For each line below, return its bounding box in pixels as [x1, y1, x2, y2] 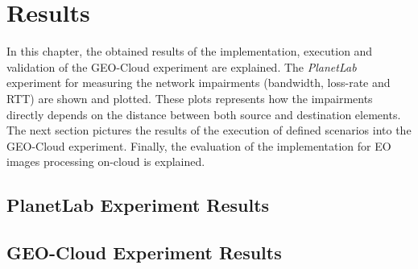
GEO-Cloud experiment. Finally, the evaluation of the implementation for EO [6, 137, 391, 154]
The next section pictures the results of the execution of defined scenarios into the [6, 122, 412, 139]
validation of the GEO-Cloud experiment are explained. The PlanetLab [6, 58, 357, 75]
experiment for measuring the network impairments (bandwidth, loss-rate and [6, 74, 391, 91]
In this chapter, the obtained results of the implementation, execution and [6, 43, 373, 60]
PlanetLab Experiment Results [6, 192, 270, 217]
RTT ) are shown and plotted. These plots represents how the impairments [6, 89, 373, 106]
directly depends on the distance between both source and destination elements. [6, 106, 401, 122]
